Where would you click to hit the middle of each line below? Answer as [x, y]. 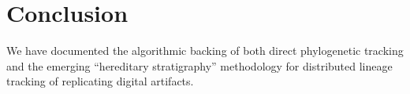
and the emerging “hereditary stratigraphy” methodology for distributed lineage [199, 65]
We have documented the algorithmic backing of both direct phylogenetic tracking [205, 51]
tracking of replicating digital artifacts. [100, 81]
